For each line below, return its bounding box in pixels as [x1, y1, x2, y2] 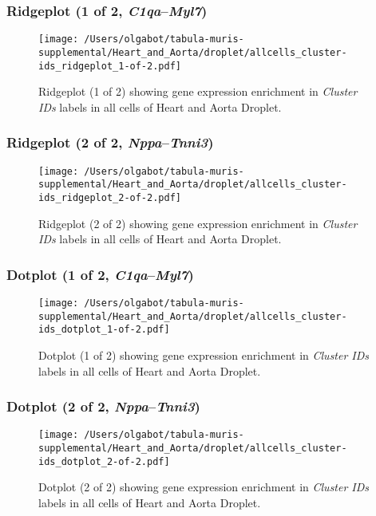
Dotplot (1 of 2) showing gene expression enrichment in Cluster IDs [38, 346, 370, 363]
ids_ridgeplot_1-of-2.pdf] [38, 60, 181, 72]
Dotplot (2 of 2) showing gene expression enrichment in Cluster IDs [38, 479, 370, 495]
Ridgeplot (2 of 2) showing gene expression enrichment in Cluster [38, 215, 358, 231]
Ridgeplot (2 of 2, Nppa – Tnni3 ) [6, 132, 214, 152]
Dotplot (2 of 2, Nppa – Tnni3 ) [6, 396, 200, 416]
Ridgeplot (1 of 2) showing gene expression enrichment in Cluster [38, 83, 358, 100]
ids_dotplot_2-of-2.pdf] [38, 455, 170, 467]
